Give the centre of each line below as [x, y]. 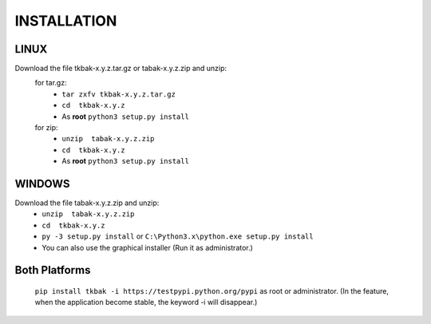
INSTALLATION [66, 21]
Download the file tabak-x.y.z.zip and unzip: [87, 203]
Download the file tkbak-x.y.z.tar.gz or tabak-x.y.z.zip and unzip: [121, 69]
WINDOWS [42, 184]
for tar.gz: [51, 83]
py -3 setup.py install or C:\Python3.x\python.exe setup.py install [178, 236]
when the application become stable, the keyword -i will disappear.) [146, 302]
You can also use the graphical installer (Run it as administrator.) [147, 247]
